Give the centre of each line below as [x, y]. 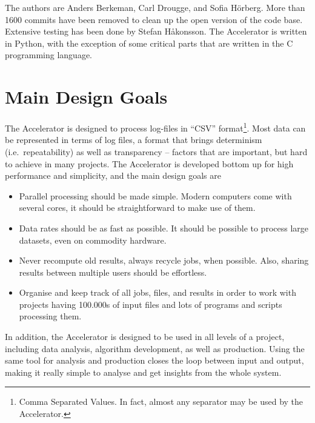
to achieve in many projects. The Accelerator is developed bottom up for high [149, 163]
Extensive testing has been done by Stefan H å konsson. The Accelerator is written [156, 31]
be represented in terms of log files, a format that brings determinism [134, 140]
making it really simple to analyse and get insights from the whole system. [143, 372]
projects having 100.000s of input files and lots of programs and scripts [151, 304]
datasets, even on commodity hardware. [93, 240]
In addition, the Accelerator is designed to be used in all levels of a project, [145, 337]
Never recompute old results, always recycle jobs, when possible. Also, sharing [164, 260]
